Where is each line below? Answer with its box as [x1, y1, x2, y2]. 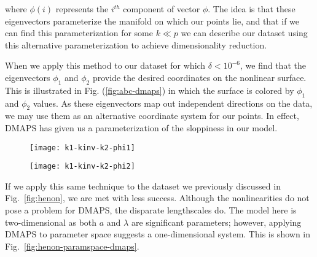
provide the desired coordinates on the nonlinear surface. [92, 71, 307, 83]
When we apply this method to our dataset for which [5, 59, 206, 72]
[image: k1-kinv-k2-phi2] [29, 162, 135, 171]
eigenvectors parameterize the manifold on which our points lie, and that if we [5, 14, 300, 27]
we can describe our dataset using [181, 26, 308, 39]
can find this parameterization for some [5, 26, 153, 39]
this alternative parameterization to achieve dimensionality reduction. [5, 38, 267, 51]
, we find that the [240, 59, 306, 72]
